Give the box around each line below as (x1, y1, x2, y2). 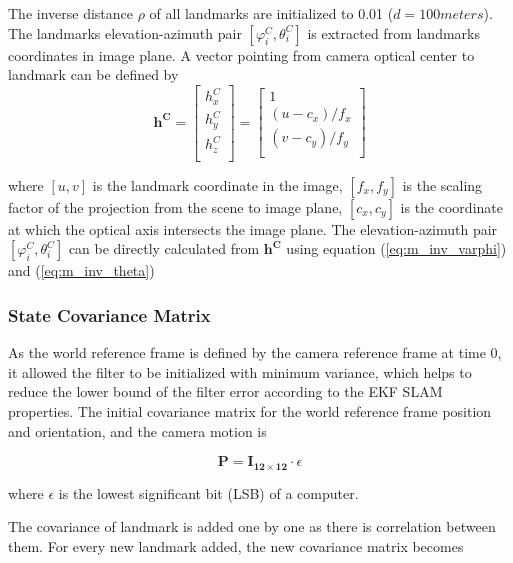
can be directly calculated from (68, 238, 260, 259)
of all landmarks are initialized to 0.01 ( (149, 3, 394, 23)
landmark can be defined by (8, 64, 179, 85)
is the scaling (402, 174, 483, 195)
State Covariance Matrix (8, 302, 211, 327)
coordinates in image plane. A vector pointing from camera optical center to (8, 44, 475, 65)
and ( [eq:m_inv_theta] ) (8, 260, 155, 281)
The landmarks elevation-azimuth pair (8, 22, 242, 43)
